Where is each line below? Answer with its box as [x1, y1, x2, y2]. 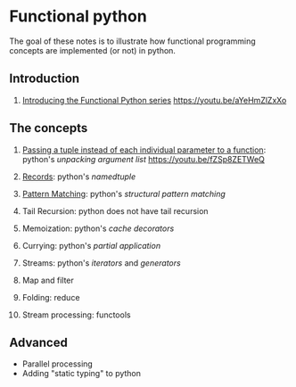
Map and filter [21, 275, 74, 285]
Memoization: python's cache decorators [21, 223, 175, 234]
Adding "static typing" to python [21, 368, 141, 379]
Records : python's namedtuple [21, 171, 136, 182]
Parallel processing [21, 358, 94, 369]
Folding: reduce [21, 292, 80, 302]
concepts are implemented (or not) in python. [9, 45, 177, 55]
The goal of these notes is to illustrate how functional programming [9, 36, 256, 46]
